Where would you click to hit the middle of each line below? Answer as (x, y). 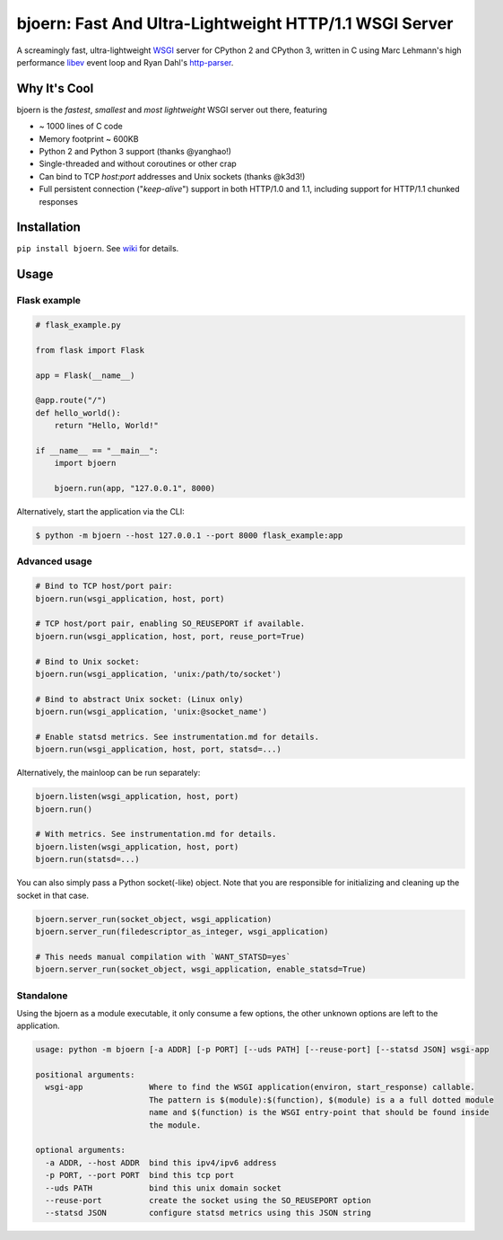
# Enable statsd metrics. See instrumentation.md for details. (178, 737)
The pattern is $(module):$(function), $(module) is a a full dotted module (321, 1099)
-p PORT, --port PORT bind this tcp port (140, 1175)
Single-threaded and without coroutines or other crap (138, 164)
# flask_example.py (78, 325)
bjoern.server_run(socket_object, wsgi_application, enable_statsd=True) (201, 969)
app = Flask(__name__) (85, 375)
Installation (48, 228)
